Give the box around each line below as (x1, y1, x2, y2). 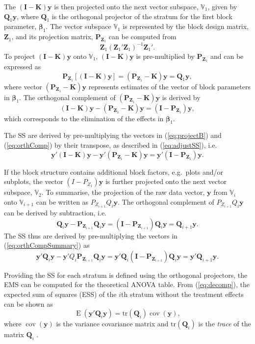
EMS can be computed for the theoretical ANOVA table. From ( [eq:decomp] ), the (4, 279, 250, 290)
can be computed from (108, 31, 177, 42)
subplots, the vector (4, 176, 63, 186)
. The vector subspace (46, 21, 111, 31)
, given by (207, 1, 237, 11)
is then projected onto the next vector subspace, (54, 1, 199, 11)
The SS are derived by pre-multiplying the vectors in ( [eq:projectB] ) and (4, 130, 222, 140)
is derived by (162, 92, 201, 102)
